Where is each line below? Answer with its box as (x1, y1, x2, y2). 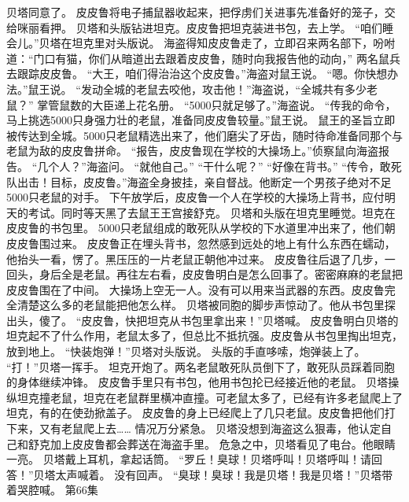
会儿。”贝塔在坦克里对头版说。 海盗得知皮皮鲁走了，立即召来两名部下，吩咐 (6, 35, 396, 51)
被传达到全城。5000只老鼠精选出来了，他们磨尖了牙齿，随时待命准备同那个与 (6, 127, 403, 143)
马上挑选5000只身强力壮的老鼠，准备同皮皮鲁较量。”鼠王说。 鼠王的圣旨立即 (6, 112, 396, 128)
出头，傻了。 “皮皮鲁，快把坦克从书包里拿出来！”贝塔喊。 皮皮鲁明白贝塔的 (6, 312, 399, 328)
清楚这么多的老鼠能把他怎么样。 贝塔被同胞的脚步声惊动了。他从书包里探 (17, 297, 396, 313)
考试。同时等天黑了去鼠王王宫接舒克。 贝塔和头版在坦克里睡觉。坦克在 (28, 204, 396, 220)
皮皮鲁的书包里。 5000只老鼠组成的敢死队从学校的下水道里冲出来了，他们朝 (6, 220, 396, 236)
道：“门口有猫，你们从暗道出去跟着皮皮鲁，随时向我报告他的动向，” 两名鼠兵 (6, 50, 400, 66)
